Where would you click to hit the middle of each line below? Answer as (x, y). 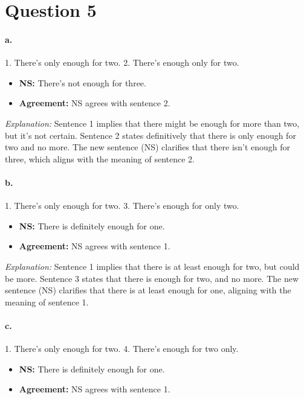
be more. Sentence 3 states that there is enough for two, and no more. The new (152, 278)
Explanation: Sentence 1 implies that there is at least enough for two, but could (152, 266)
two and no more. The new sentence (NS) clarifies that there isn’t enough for (148, 147)
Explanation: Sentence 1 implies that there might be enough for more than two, (152, 123)
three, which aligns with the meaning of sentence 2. (100, 158)
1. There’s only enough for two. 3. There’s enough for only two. (122, 206)
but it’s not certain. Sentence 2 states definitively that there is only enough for (150, 135)
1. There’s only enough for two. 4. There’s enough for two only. (122, 349)
